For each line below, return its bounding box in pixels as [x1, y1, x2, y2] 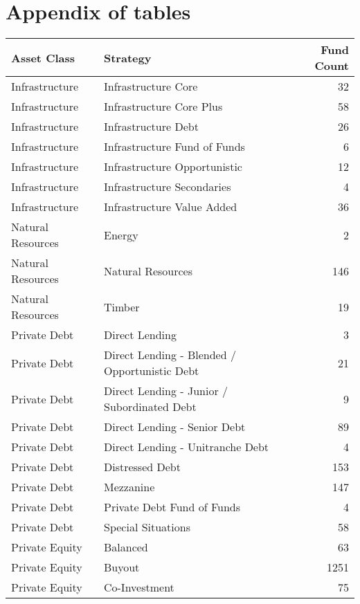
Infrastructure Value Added [103, 199, 237, 215]
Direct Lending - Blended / [103, 347, 236, 363]
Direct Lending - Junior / [103, 383, 228, 399]
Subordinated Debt [103, 399, 197, 415]
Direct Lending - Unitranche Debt [103, 439, 269, 455]
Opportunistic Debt [103, 363, 199, 379]
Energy [103, 226, 138, 243]
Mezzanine [103, 479, 155, 495]
